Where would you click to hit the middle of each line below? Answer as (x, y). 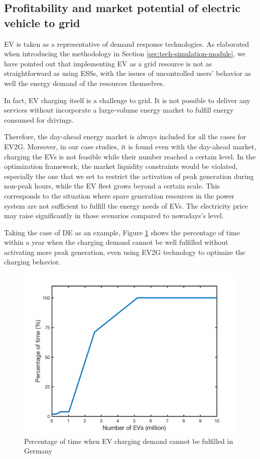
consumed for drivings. (39, 119)
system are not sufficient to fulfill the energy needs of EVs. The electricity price (126, 205)
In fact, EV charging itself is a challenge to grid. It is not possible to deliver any (127, 100)
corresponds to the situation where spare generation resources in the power (119, 195)
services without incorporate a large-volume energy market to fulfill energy (119, 110)
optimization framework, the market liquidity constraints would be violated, (121, 166)
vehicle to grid (42, 22)
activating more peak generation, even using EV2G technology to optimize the (125, 252)
